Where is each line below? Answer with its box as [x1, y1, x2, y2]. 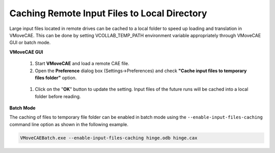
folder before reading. [35, 93, 81, 99]
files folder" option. [35, 74, 77, 81]
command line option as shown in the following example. [9, 121, 128, 127]
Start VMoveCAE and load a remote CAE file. [35, 60, 129, 67]
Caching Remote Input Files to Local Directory [9, 8, 207, 19]
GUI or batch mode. [9, 40, 51, 46]
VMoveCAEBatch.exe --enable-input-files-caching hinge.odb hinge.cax [20, 135, 198, 141]
